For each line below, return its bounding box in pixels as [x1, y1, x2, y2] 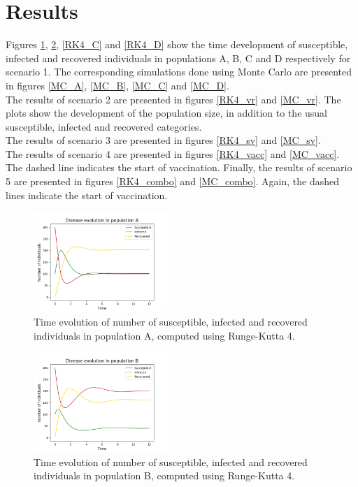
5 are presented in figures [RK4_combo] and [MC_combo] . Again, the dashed [6, 174, 339, 189]
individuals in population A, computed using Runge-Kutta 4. [34, 328, 295, 342]
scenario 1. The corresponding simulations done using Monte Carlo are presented [6, 64, 352, 79]
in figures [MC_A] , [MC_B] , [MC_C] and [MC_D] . [6, 78, 229, 92]
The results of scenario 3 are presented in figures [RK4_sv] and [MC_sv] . [6, 133, 321, 147]
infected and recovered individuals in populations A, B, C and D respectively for [6, 50, 351, 65]
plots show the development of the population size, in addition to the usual [6, 106, 327, 120]
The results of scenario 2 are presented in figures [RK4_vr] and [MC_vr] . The [6, 92, 341, 106]
